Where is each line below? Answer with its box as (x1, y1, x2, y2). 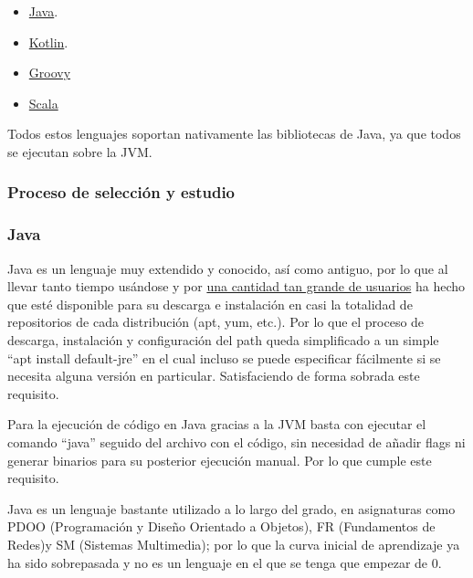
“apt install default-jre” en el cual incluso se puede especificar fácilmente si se (7, 348, 441, 367)
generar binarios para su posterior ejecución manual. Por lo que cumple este (7, 450, 432, 469)
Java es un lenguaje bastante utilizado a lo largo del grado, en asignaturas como (7, 499, 456, 518)
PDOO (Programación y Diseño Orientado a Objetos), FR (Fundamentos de (7, 517, 436, 536)
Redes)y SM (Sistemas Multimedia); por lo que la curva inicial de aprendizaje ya (7, 534, 460, 553)
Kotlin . (28, 32, 68, 51)
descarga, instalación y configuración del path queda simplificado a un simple (7, 331, 439, 349)
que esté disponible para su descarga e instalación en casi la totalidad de (7, 294, 413, 313)
